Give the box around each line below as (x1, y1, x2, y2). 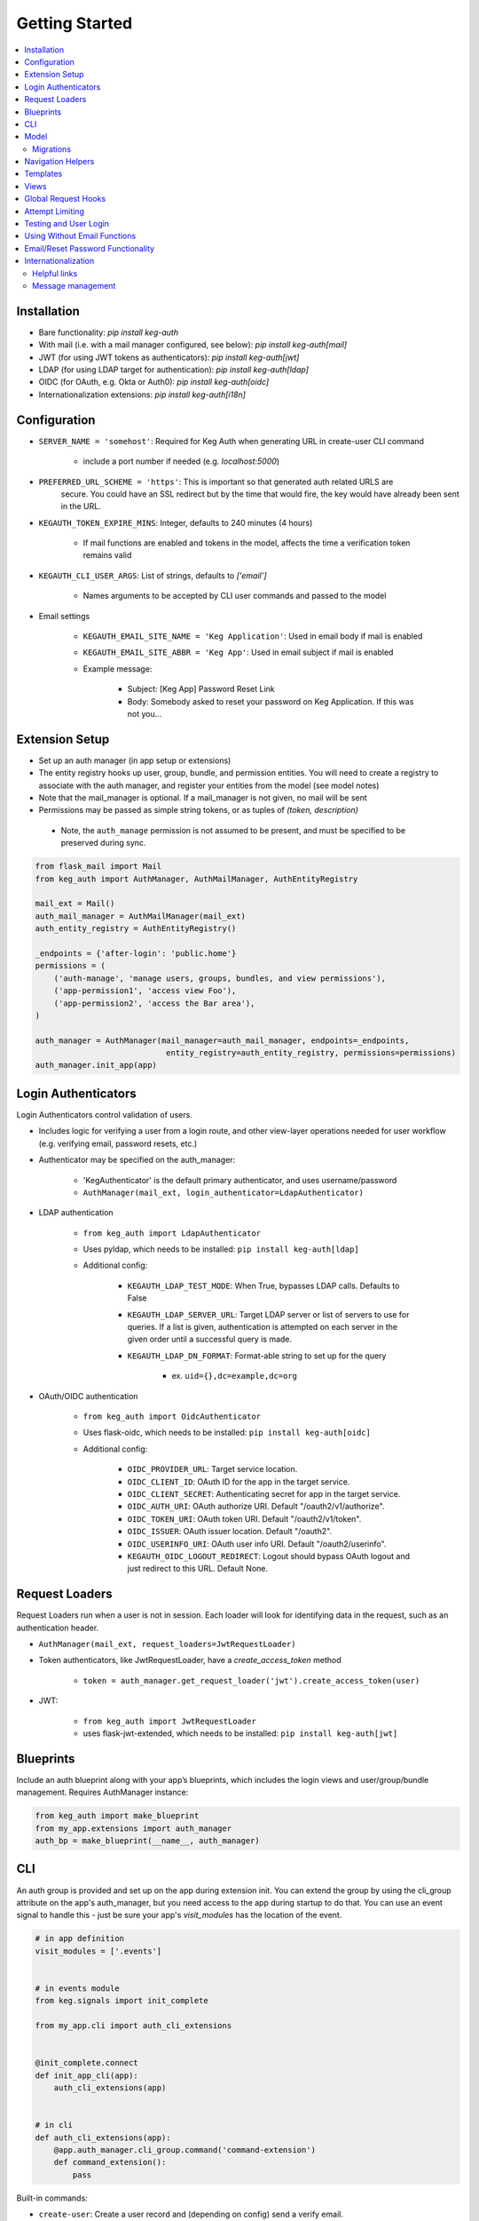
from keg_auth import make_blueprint (35, 1811, 200, 1821)
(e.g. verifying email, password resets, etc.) (38, 1138, 198, 1149)
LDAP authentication (38, 1207, 114, 1218)
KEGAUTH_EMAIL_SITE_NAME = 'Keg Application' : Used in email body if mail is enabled (82, 631, 423, 641)
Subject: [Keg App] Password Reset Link (127, 684, 275, 695)
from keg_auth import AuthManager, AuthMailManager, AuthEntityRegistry (35, 873, 358, 884)
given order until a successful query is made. (127, 1333, 293, 1345)
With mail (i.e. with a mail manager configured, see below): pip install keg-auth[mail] (38, 339, 348, 350)
